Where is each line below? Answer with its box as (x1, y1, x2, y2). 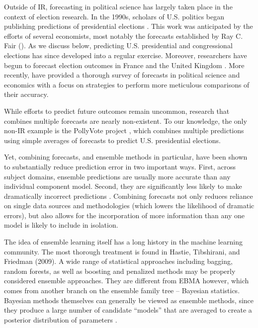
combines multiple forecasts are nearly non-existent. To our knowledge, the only (4, 115, 247, 126)
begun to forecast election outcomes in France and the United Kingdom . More (4, 60, 245, 70)
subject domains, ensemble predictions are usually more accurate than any (4, 171, 231, 181)
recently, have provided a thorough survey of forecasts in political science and (4, 70, 240, 80)
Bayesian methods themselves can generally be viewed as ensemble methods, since (4, 295, 254, 305)
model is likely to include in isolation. (4, 220, 118, 230)
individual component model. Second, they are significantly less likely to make (4, 181, 242, 191)
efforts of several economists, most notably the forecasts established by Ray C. (4, 30, 243, 41)
